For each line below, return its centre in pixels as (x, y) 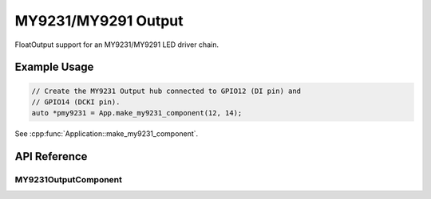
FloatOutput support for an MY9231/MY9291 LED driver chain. (117, 45)
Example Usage (54, 67)
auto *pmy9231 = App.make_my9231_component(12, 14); (137, 113)
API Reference (51, 156)
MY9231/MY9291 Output (99, 21)
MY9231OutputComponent (69, 180)
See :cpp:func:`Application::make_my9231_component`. (107, 134)
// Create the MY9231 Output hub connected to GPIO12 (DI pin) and (166, 91)
